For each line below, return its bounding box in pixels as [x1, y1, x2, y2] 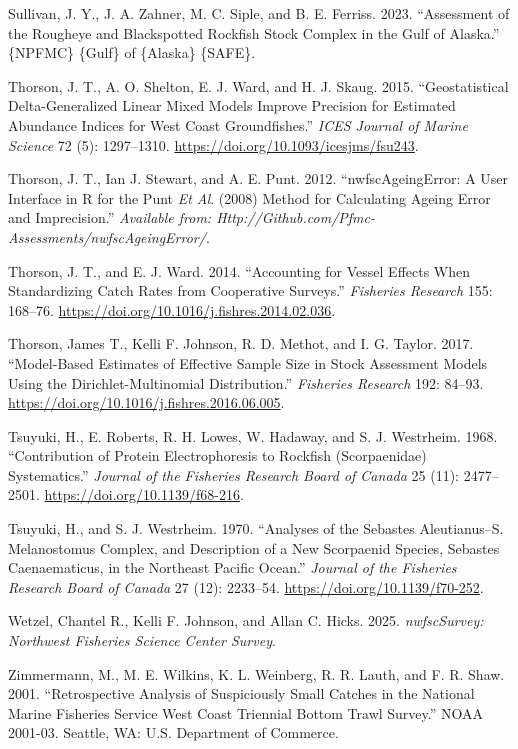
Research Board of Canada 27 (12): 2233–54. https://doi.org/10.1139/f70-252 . [8, 576, 484, 597]
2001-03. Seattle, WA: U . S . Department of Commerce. [8, 722, 339, 743]
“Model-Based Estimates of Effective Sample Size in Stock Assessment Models [8, 352, 488, 373]
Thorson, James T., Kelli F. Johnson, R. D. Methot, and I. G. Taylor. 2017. [8, 333, 474, 354]
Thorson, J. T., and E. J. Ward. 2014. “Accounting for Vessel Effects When [8, 260, 471, 281]
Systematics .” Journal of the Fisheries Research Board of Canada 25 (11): [8, 464, 459, 485]
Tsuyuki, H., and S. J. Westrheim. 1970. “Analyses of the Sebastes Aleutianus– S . [8, 518, 504, 539]
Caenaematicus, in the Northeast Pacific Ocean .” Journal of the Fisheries [8, 557, 457, 578]
